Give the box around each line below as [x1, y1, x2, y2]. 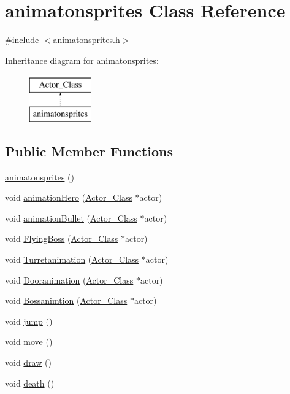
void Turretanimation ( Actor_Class [5, 253, 139, 266]
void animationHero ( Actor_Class [5, 191, 132, 204]
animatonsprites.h [53, 33, 120, 46]
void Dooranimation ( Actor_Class [5, 273, 134, 286]
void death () [5, 376, 55, 389]
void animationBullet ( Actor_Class [5, 211, 137, 224]
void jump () [5, 314, 53, 327]
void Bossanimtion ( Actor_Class [5, 294, 128, 307]
